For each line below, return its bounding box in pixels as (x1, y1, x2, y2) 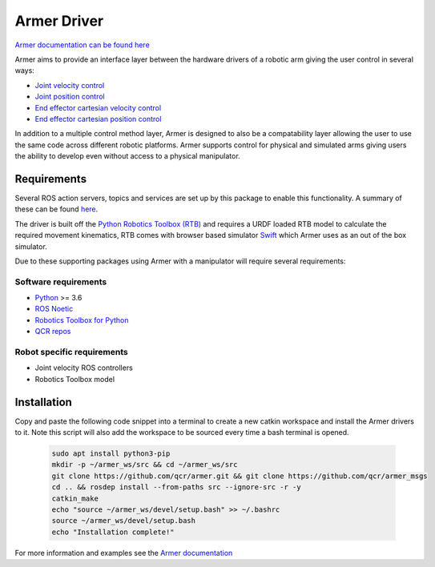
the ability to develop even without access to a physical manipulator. (14, 151, 240, 161)
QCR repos (34, 327, 71, 336)
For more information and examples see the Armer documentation (14, 548, 233, 557)
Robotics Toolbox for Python (34, 315, 129, 324)
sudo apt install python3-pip (51, 449, 171, 458)
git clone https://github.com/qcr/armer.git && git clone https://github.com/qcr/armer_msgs (51, 471, 428, 481)
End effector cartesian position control (34, 114, 162, 123)
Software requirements (14, 276, 107, 288)
